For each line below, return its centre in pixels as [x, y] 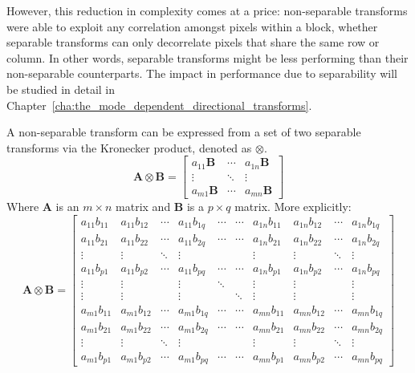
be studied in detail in [61, 89]
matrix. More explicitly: [293, 207]
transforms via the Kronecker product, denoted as [129, 147]
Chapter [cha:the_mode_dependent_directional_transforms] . [159, 105]
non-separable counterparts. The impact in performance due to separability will [202, 73]
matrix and [143, 207]
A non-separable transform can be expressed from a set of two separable [184, 132]
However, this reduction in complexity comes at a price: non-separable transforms [207, 10]
